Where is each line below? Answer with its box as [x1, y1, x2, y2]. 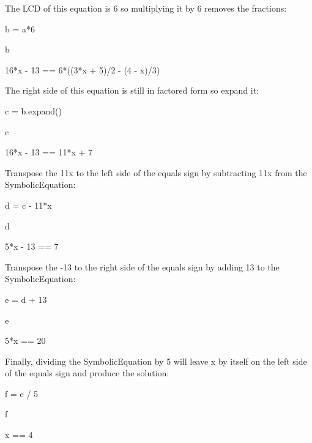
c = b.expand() [5, 104, 62, 117]
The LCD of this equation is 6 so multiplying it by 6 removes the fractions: [5, 2, 287, 14]
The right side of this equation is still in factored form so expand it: [5, 84, 259, 97]
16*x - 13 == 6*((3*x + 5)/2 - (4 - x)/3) [5, 63, 160, 76]
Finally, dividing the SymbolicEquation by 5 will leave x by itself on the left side [5, 354, 307, 367]
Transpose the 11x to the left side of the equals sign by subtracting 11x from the [5, 166, 307, 179]
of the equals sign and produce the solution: [5, 367, 169, 379]
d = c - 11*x [5, 198, 52, 211]
